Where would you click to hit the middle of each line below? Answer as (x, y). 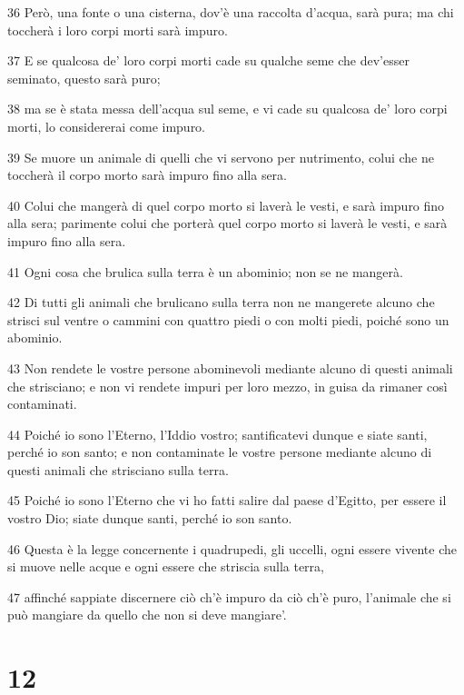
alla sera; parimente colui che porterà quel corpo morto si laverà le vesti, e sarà (227, 223)
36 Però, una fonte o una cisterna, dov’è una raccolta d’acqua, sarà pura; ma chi (231, 12)
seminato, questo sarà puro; (84, 78)
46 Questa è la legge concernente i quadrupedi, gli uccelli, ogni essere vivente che (232, 548)
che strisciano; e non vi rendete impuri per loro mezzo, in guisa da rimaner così (227, 386)
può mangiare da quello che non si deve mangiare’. (147, 615)
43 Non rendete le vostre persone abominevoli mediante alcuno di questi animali (230, 367)
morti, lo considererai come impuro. (107, 126)
